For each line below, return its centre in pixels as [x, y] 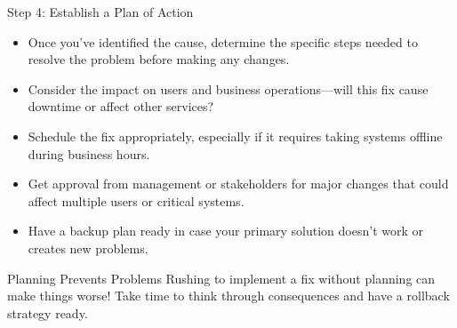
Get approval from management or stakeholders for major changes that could [238, 184]
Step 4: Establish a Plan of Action [100, 12]
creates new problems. [88, 248]
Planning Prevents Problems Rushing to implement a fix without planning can [221, 278]
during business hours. [89, 153]
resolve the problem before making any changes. [159, 59]
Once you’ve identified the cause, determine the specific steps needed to [223, 41]
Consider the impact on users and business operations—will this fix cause [228, 88]
